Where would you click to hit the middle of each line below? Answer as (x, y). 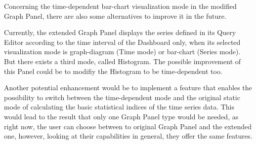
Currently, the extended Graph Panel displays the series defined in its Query (120, 32)
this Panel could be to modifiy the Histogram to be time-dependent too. (113, 71)
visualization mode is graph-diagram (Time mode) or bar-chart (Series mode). (122, 52)
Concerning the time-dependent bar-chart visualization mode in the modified (120, 6)
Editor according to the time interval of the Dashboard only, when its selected (122, 42)
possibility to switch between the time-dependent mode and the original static (122, 97)
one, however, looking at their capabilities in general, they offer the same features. (128, 136)
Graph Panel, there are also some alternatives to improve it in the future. (115, 16)
